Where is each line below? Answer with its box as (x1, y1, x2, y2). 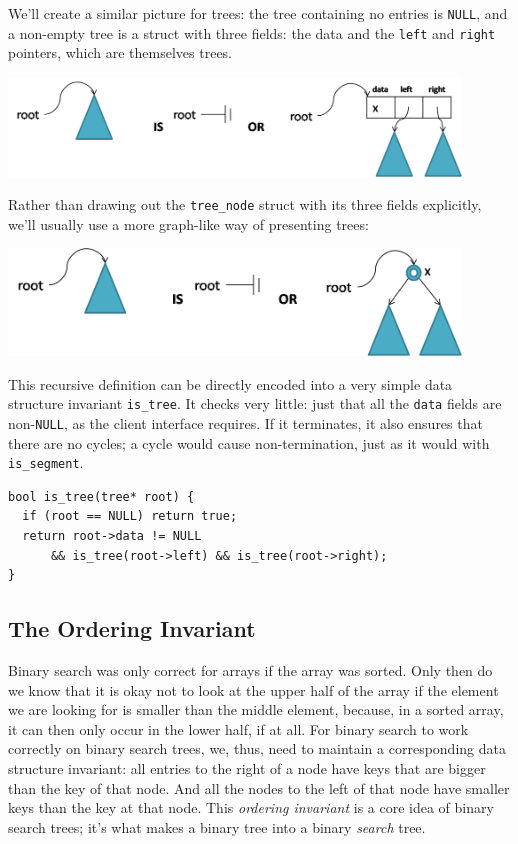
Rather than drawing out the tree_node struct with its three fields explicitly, (8, 194, 482, 215)
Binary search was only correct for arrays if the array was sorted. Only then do (8, 659, 493, 680)
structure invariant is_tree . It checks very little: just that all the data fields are (8, 393, 502, 414)
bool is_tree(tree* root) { (8, 489, 195, 504)
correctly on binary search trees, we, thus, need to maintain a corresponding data (8, 738, 506, 759)
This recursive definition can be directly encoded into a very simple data (8, 373, 453, 394)
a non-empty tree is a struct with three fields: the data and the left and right (8, 22, 496, 43)
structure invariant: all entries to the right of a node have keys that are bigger (8, 757, 486, 778)
